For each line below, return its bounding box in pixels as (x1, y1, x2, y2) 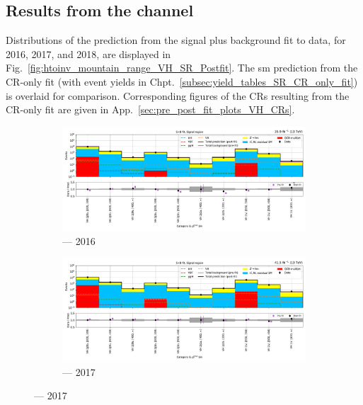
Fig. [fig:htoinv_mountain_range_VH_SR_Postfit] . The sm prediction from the (6, 60, 358, 75)
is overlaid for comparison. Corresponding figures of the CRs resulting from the (6, 88, 350, 103)
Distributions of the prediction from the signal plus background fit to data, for (6, 33, 346, 47)
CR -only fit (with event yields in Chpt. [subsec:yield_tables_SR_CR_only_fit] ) (6, 74, 358, 89)
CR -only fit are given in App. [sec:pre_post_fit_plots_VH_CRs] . (6, 102, 295, 117)
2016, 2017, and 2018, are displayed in (6, 46, 171, 61)
